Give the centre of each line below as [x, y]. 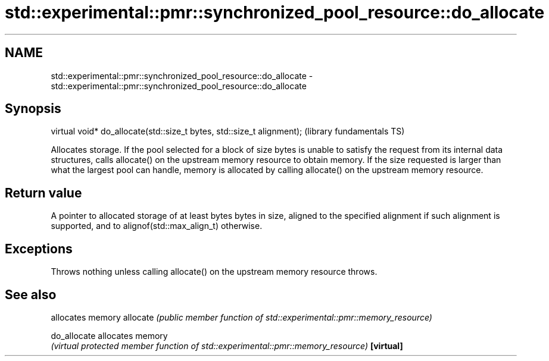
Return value [43, 193]
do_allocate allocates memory [109, 335]
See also [31, 294]
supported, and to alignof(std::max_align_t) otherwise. [157, 226]
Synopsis [33, 109]
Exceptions [39, 249]
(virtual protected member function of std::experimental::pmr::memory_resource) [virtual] [227, 346]
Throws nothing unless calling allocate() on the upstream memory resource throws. [214, 272]
